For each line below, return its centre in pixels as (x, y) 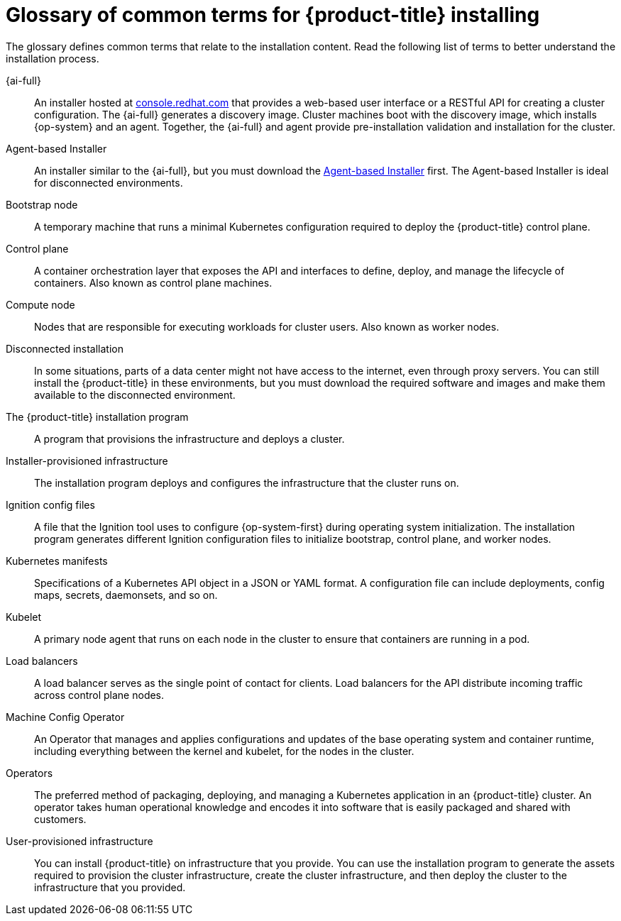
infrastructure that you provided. (110, 887)
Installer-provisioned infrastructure (87, 461)
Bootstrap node (42, 204)
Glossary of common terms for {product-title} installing (273, 15)
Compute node (40, 304)
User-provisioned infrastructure (79, 841)
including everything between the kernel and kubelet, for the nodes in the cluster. (224, 751)
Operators (29, 773)
